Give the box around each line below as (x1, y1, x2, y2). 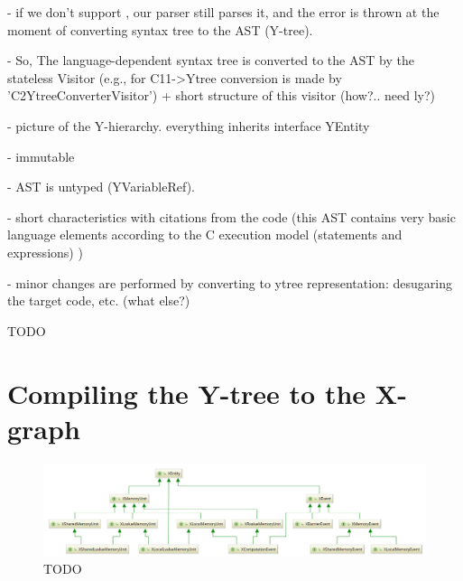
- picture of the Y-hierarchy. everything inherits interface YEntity (7, 116, 370, 135)
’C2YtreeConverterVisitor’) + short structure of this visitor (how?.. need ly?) (7, 86, 435, 105)
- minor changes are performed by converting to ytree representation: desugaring (7, 273, 452, 292)
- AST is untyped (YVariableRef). (7, 177, 195, 196)
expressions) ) (7, 242, 83, 261)
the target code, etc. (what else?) (7, 291, 190, 310)
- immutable (7, 146, 75, 165)
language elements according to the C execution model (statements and (7, 225, 403, 244)
